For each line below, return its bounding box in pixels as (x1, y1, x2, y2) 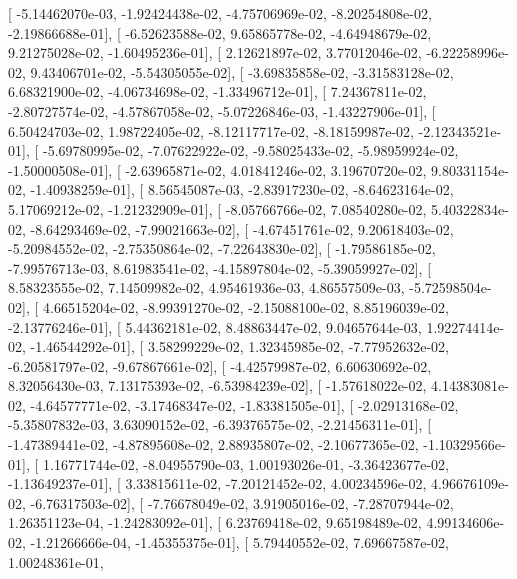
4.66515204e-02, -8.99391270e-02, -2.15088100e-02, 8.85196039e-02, (42, 296, 449, 317)
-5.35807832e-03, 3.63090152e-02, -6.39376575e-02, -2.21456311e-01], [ (8, 414, 432, 435)
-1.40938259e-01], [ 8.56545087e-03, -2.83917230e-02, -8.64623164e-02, (30, 179, 454, 200)
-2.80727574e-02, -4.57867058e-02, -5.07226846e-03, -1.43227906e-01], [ (8, 100, 436, 121)
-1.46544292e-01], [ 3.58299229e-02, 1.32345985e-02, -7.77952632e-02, (30, 336, 449, 357)
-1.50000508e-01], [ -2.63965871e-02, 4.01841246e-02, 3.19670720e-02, (8, 159, 427, 180)
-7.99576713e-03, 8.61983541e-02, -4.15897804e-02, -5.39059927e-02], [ (8, 257, 432, 278)
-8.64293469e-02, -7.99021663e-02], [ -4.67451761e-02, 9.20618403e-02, (30, 218, 454, 239)
